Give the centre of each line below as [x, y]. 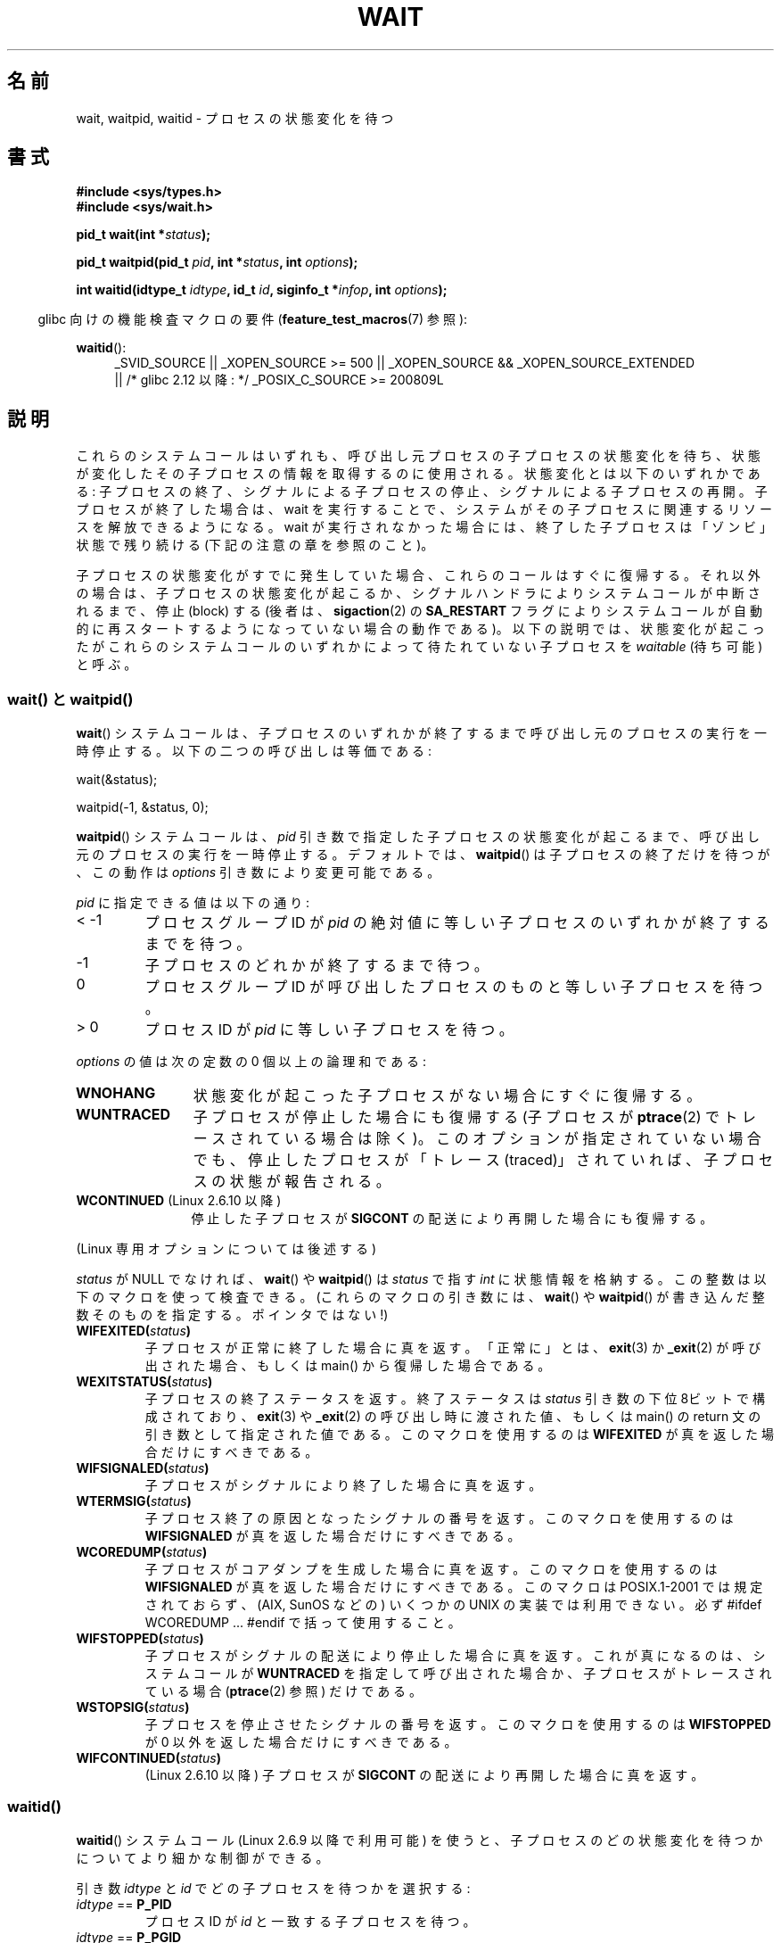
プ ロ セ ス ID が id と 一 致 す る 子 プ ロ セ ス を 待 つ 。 [310, 1921]
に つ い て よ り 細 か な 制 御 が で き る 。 [202, 1857]
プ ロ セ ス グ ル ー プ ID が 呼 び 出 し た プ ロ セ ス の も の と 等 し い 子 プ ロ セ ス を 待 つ [454, 987]
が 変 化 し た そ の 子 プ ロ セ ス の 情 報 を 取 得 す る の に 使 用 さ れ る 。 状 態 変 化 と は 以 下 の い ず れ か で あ [418, 474]
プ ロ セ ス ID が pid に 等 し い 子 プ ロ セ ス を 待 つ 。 [329, 1030]
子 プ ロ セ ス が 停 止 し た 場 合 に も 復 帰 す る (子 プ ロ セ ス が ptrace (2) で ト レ [475, 1117]
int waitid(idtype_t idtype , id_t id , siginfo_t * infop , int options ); [262, 290]
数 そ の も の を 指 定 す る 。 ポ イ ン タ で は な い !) [232, 1315]
